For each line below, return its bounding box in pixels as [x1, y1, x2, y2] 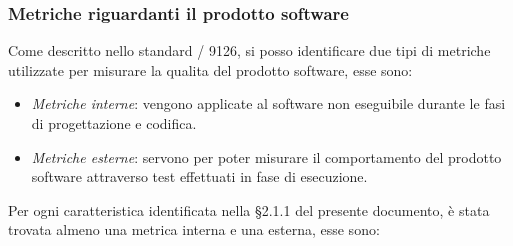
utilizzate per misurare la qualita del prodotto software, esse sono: [8, 59, 413, 80]
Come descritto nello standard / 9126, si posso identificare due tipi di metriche [8, 40, 491, 61]
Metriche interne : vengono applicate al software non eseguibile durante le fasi [31, 93, 506, 114]
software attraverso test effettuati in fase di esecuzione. [31, 166, 368, 187]
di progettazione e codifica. [31, 113, 197, 133]
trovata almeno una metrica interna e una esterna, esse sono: [8, 219, 380, 240]
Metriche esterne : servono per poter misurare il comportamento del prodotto [31, 146, 502, 167]
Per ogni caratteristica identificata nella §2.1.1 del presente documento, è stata [8, 199, 490, 220]
